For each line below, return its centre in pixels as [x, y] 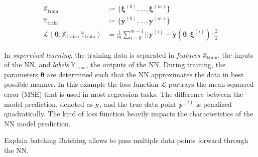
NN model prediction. [37, 123]
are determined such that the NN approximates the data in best [145, 74]
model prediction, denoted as [49, 104]
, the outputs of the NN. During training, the [156, 64]
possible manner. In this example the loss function [81, 84]
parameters [21, 74]
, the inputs [236, 54]
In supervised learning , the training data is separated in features [102, 54]
